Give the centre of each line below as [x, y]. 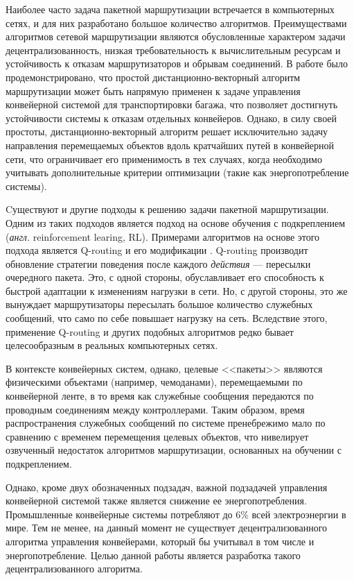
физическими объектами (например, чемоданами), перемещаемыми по [154, 382]
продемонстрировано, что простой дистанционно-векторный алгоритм [153, 77]
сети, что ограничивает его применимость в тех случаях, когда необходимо [164, 159]
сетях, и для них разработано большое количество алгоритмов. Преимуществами [176, 23]
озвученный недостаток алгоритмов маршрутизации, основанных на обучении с [174, 450]
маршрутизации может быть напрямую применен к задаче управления [153, 91]
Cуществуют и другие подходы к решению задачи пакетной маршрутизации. [167, 209]
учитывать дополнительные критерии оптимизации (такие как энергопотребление [177, 172]
